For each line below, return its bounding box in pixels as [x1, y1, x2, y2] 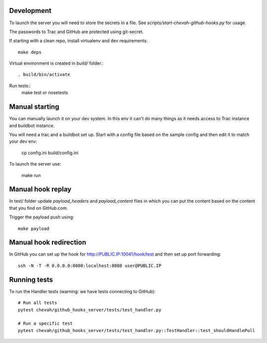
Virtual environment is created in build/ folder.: [9, 60, 104, 66]
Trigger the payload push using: [9, 214, 74, 220]
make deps [18, 49, 42, 55]
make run [21, 172, 41, 178]
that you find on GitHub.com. [9, 205, 68, 211]
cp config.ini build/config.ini [21, 150, 79, 156]
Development [9, 6, 52, 15]
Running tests [9, 275, 53, 284]
